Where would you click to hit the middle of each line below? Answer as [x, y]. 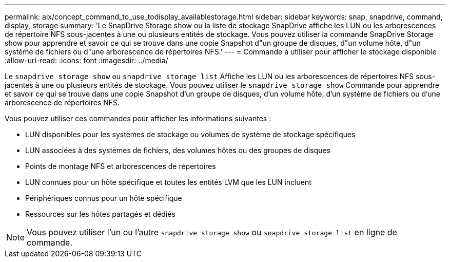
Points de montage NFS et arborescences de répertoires [121, 166]
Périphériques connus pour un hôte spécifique [104, 198]
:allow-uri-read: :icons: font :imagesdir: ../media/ [86, 60]
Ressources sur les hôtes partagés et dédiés [100, 214]
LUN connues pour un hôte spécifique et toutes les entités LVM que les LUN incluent [168, 182]
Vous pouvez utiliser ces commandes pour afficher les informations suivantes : [138, 118]
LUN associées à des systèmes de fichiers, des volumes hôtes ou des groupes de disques [178, 150]
